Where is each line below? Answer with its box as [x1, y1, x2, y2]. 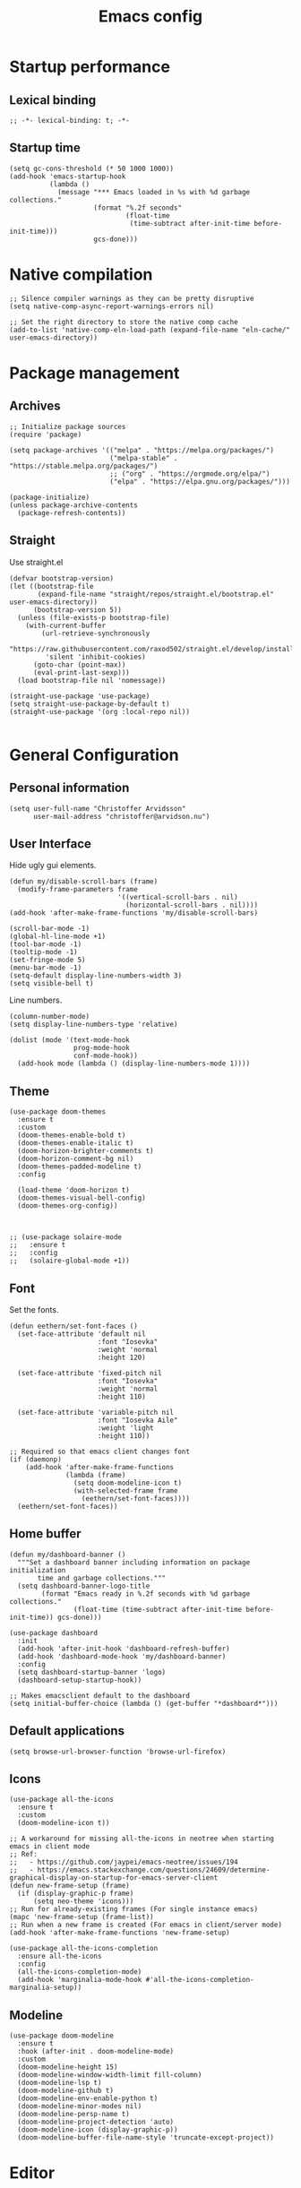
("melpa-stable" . [108, 453, 178, 462]
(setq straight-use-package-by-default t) [9, 699, 170, 709]
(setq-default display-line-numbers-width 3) [9, 971, 182, 980]
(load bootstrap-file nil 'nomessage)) [17, 676, 167, 685]
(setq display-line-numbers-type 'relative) [9, 1020, 178, 1029]
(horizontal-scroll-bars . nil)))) [125, 900, 258, 910]
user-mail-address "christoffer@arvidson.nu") [32, 812, 211, 821]
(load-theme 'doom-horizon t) [17, 1185, 130, 1195]
